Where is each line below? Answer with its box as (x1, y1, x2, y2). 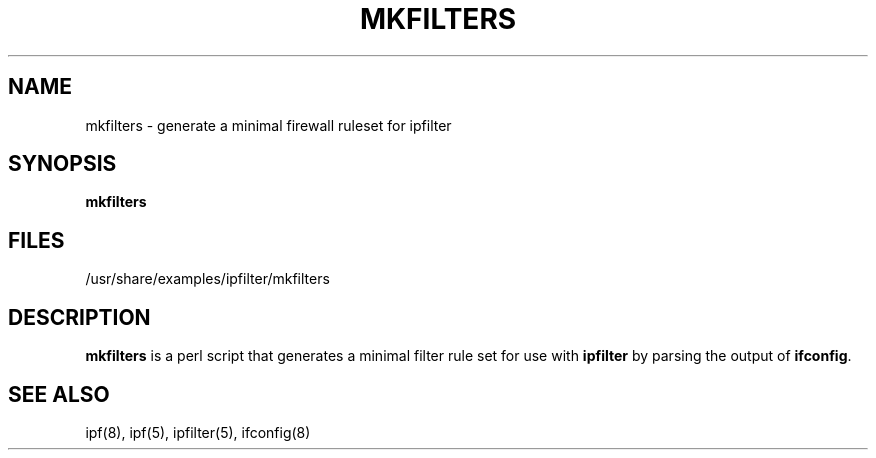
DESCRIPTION (8, 304, 151, 330)
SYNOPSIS (8, 151, 117, 177)
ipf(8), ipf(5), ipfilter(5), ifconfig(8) (85, 423, 311, 441)
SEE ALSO (8, 381, 110, 407)
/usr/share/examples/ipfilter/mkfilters (85, 270, 330, 288)
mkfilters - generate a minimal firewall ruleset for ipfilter (85, 116, 452, 134)
